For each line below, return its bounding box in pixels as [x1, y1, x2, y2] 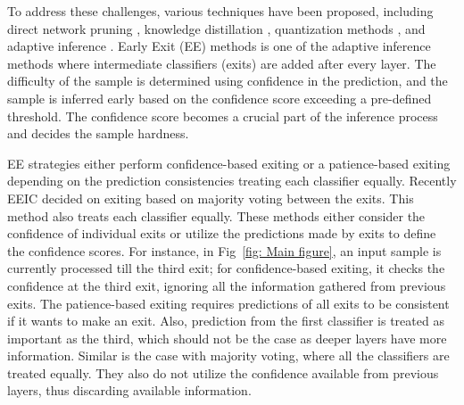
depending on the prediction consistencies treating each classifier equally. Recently [7, 171, 457, 190]
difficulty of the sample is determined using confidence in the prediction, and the [7, 71, 448, 90]
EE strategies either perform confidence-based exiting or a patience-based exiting [7, 153, 451, 172]
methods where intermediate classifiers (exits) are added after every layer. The [7, 54, 436, 72]
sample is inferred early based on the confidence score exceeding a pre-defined [7, 88, 432, 107]
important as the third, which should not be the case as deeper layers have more [7, 328, 447, 347]
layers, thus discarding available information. [7, 381, 252, 400]
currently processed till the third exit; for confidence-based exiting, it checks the [7, 259, 445, 277]
